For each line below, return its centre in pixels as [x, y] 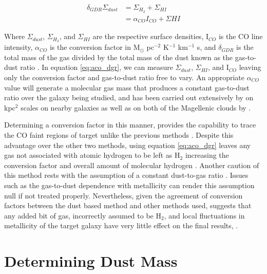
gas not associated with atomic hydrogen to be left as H [92, 155]
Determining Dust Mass [91, 261]
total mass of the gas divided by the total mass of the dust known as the [119, 57]
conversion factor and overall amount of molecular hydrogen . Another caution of [132, 165]
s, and [206, 47]
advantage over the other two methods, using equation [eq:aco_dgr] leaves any [128, 145]
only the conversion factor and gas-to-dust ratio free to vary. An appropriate [124, 77]
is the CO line [241, 36]
